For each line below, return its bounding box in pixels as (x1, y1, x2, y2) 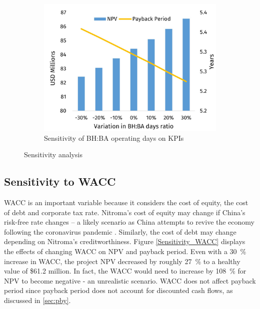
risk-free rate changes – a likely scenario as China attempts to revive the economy (4, 217, 255, 227)
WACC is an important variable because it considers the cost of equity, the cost (4, 197, 248, 207)
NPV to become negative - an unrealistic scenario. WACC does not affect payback (4, 275, 256, 286)
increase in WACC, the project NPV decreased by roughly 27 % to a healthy (4, 256, 240, 266)
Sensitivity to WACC (4, 174, 116, 189)
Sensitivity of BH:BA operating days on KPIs (44, 132, 184, 143)
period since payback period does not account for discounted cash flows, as (4, 285, 233, 296)
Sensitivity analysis (24, 149, 82, 160)
